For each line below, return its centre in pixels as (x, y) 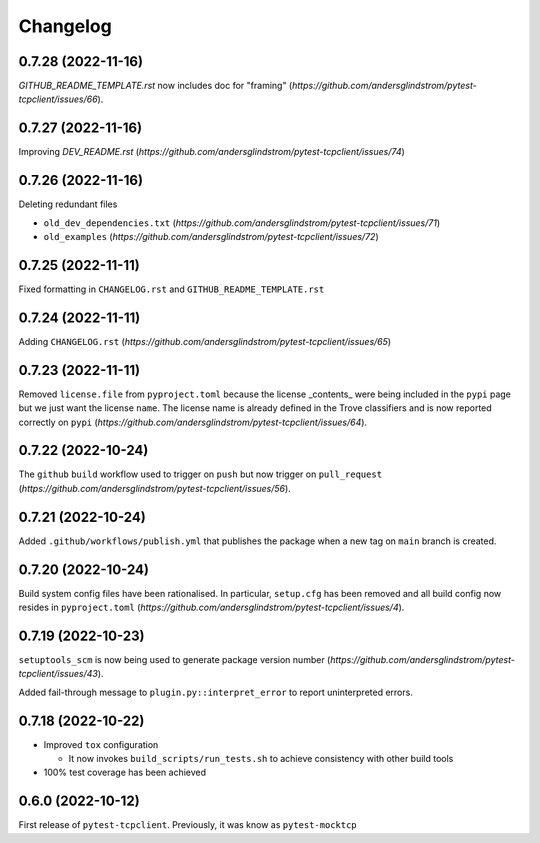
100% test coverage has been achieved (125, 772)
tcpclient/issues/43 (58, 674)
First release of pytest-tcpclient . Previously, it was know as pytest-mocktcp (187, 825)
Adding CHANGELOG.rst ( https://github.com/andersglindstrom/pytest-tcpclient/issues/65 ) (205, 341)
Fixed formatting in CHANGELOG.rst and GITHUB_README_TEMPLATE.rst (171, 289)
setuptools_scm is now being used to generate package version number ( (174, 659)
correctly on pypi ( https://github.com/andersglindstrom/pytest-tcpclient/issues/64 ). (193, 422)
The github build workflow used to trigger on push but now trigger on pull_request (200, 474)
